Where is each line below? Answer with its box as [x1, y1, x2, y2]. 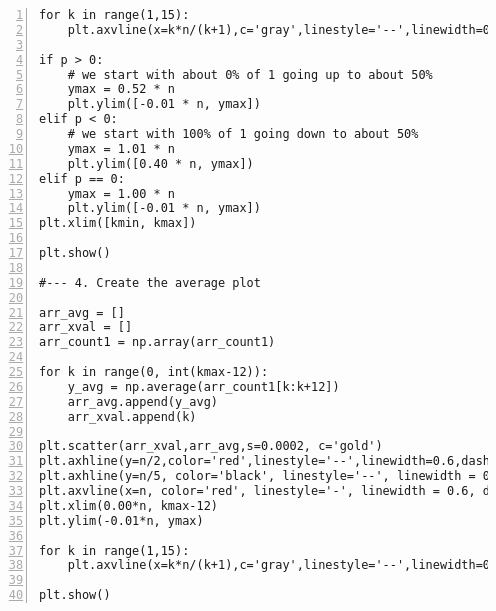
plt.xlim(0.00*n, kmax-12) [39, 498, 218, 513]
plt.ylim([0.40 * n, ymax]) [67, 156, 254, 171]
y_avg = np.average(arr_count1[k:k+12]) [67, 379, 340, 394]
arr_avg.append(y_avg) [67, 394, 218, 409]
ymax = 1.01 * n [67, 141, 176, 156]
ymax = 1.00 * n [67, 186, 176, 201]
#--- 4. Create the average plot [39, 275, 261, 290]
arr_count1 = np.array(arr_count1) [39, 335, 276, 350]
